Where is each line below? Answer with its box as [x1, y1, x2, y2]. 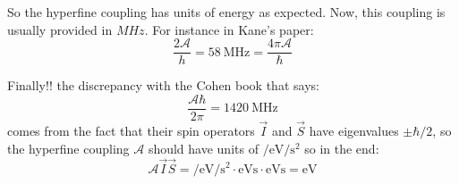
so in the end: [304, 138, 379, 157]
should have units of [148, 138, 259, 157]
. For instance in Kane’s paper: [144, 20, 314, 38]
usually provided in [7, 20, 113, 38]
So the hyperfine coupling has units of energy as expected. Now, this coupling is [7, 3, 446, 21]
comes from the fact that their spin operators [7, 121, 255, 140]
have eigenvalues [309, 121, 399, 140]
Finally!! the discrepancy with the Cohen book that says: [7, 76, 319, 95]
